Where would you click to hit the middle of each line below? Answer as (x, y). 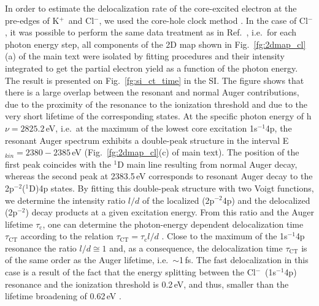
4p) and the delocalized (266, 200)
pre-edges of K (32, 20)
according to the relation (67, 236)
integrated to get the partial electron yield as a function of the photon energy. (152, 68)
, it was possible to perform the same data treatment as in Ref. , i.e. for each (151, 32)
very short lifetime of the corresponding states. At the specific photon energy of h (158, 116)
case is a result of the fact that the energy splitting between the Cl (130, 272)
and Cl (81, 20)
